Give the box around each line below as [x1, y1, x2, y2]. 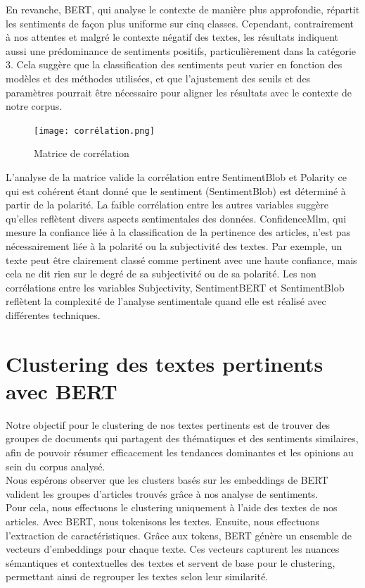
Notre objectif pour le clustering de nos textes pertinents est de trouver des [6, 417, 331, 432]
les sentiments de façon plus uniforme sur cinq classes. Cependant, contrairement [6, 15, 354, 30]
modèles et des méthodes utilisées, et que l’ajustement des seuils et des [6, 70, 311, 85]
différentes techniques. [6, 307, 101, 322]
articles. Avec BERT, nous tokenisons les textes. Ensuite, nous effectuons [6, 514, 319, 528]
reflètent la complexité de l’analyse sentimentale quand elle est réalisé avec [6, 294, 326, 308]
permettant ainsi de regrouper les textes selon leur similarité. [6, 569, 269, 584]
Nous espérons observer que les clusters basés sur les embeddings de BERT [6, 473, 328, 487]
